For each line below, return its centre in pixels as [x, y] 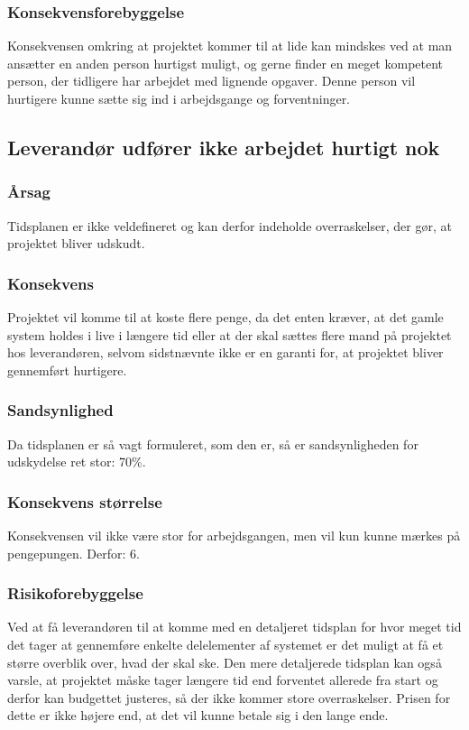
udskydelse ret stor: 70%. [77, 462]
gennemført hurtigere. [67, 370]
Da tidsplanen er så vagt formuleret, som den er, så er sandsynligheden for [213, 444]
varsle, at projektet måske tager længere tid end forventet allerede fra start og [223, 680]
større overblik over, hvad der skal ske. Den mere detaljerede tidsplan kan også [225, 662]
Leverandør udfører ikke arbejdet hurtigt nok [224, 147]
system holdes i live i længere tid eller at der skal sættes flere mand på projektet [230, 334]
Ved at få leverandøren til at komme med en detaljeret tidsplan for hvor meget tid [234, 627]
